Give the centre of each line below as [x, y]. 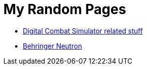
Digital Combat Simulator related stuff [83, 31]
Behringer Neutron [52, 46]
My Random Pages [65, 9]
